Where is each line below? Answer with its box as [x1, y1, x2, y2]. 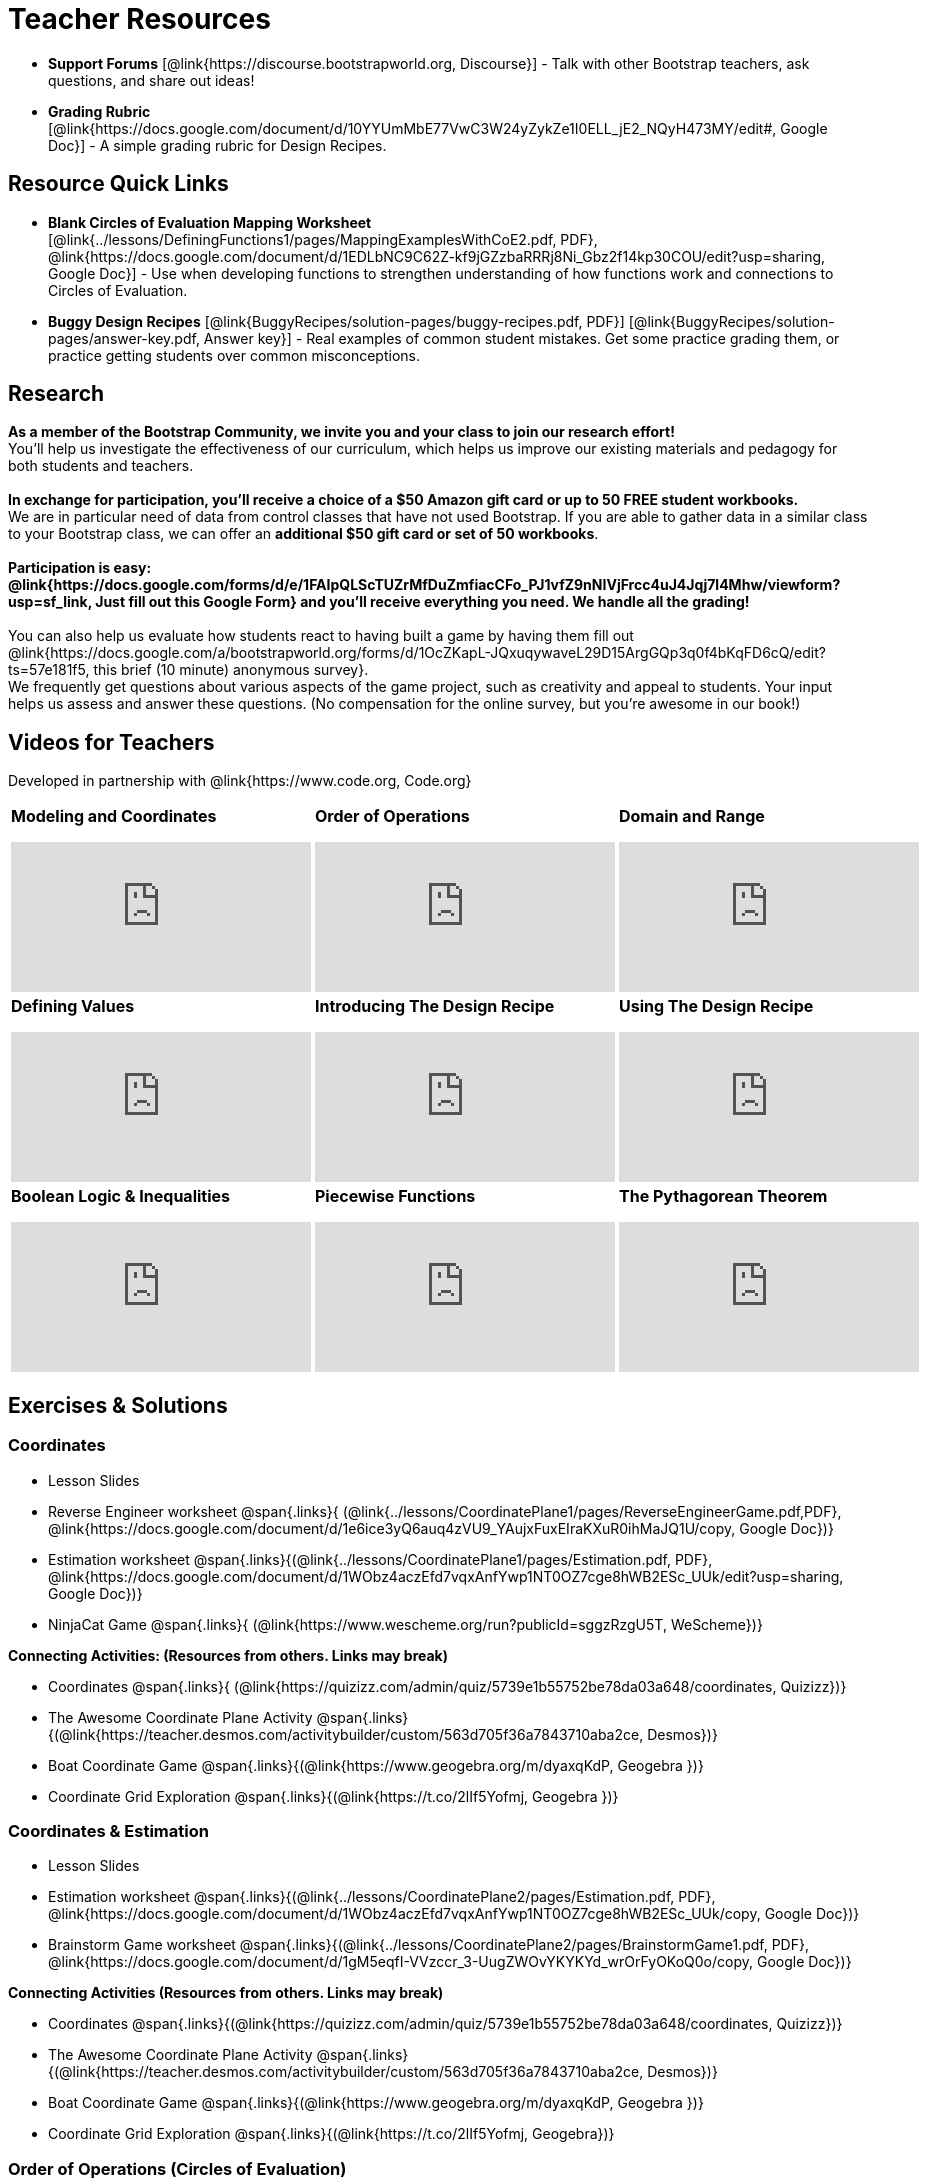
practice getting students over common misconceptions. [48, 346, 420, 364]
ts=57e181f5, [8, 661, 90, 679]
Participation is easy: [8, 559, 152, 577]
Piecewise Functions [315, 1186, 476, 1207]
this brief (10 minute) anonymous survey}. [93, 661, 369, 679]
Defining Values [11, 996, 135, 1017]
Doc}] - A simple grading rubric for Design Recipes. [48, 136, 387, 154]
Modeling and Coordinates [11, 806, 217, 827]
